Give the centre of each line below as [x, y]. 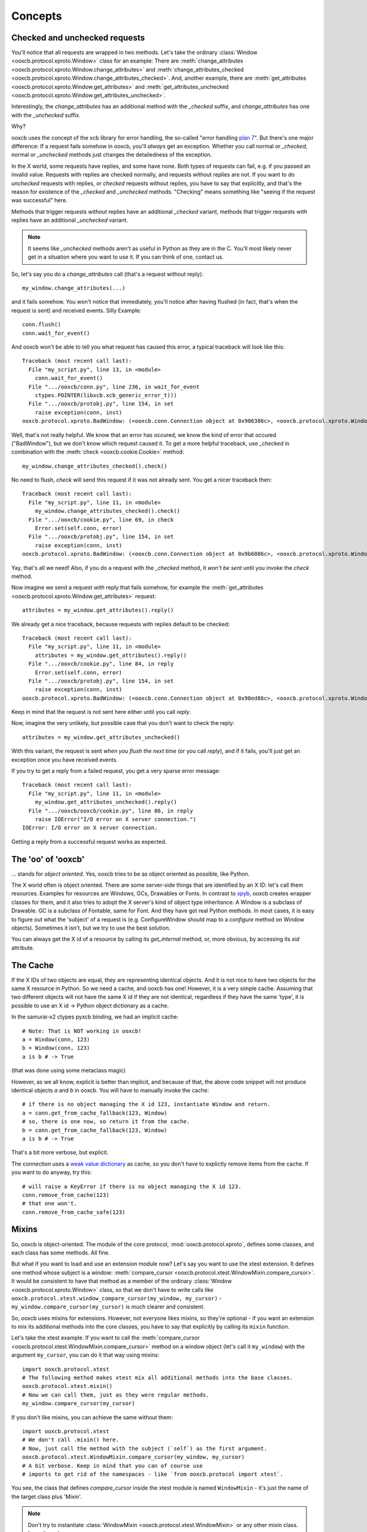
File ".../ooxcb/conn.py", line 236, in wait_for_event [114, 387]
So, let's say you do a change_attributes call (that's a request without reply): [107, 274]
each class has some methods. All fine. [61, 1253]
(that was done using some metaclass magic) [69, 1071]
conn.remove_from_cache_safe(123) [74, 1212]
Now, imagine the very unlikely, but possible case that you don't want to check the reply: [123, 723]
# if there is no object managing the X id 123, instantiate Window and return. [146, 1104]
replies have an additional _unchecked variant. [70, 220]
